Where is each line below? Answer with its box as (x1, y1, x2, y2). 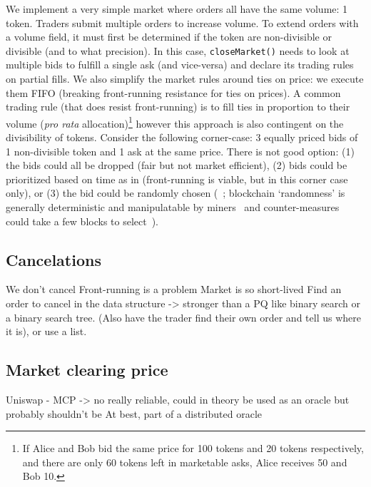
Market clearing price (6, 359, 168, 381)
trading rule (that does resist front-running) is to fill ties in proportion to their (6, 99, 350, 114)
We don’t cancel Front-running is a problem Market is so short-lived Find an (6, 282, 342, 297)
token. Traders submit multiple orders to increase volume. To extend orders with (6, 15, 359, 30)
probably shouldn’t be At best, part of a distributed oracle (6, 406, 263, 421)
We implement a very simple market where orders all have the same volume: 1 (6, 1, 348, 16)
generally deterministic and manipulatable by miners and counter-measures (6, 200, 340, 215)
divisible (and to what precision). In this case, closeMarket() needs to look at (6, 43, 350, 58)
